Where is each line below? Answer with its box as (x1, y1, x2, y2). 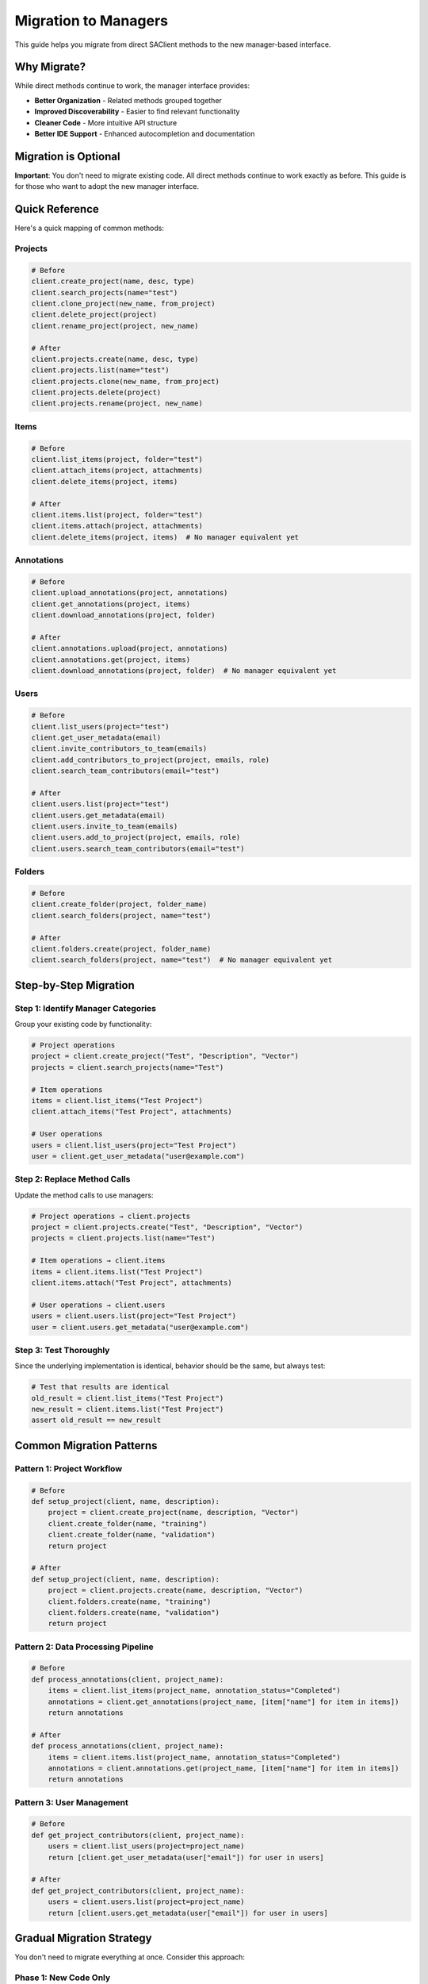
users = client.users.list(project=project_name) (48, 1897, 245, 1906)
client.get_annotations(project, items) (31, 599, 190, 609)
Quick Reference (14, 202, 99, 216)
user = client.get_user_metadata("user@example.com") (31, 1152, 245, 1160)
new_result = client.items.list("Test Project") (31, 1405, 224, 1414)
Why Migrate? (14, 60, 86, 74)
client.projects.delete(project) (31, 388, 162, 397)
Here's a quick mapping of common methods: (14, 223, 164, 233)
